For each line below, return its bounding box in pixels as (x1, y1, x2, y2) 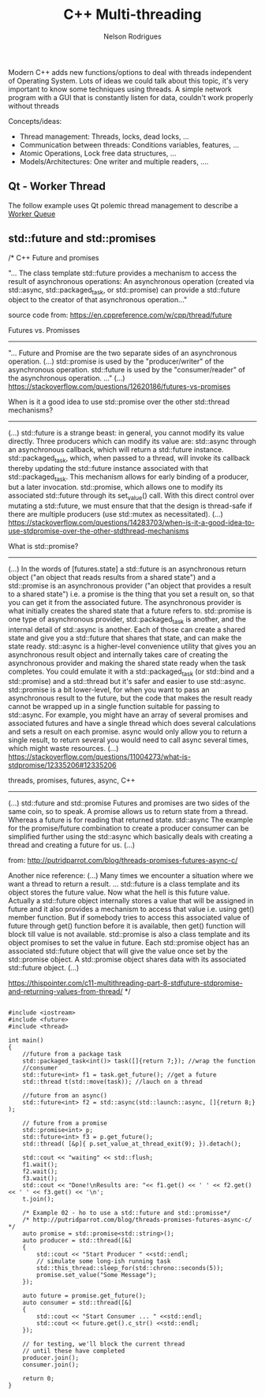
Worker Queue (8, 209, 56, 219)
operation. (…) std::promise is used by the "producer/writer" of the (8, 357, 225, 366)
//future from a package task (22, 1051, 122, 1059)
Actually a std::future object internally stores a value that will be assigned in (8, 896, 254, 906)
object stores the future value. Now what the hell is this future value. (8, 887, 230, 897)
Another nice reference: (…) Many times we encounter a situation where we (8, 871, 254, 880)
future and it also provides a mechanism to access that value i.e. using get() (8, 905, 255, 914)
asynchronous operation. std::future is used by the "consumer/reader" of (8, 365, 246, 375)
